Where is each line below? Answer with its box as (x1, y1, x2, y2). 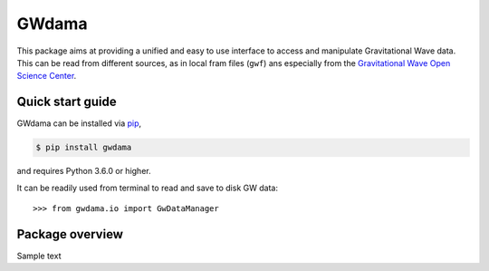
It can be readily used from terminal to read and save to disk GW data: (16, 182, 278, 193)
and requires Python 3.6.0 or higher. (16, 166, 151, 177)
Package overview (16, 227, 124, 242)
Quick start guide (16, 94, 117, 110)
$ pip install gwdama (35, 142, 132, 153)
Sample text (16, 250, 62, 261)
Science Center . (16, 71, 77, 82)
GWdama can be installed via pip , (16, 118, 142, 129)
